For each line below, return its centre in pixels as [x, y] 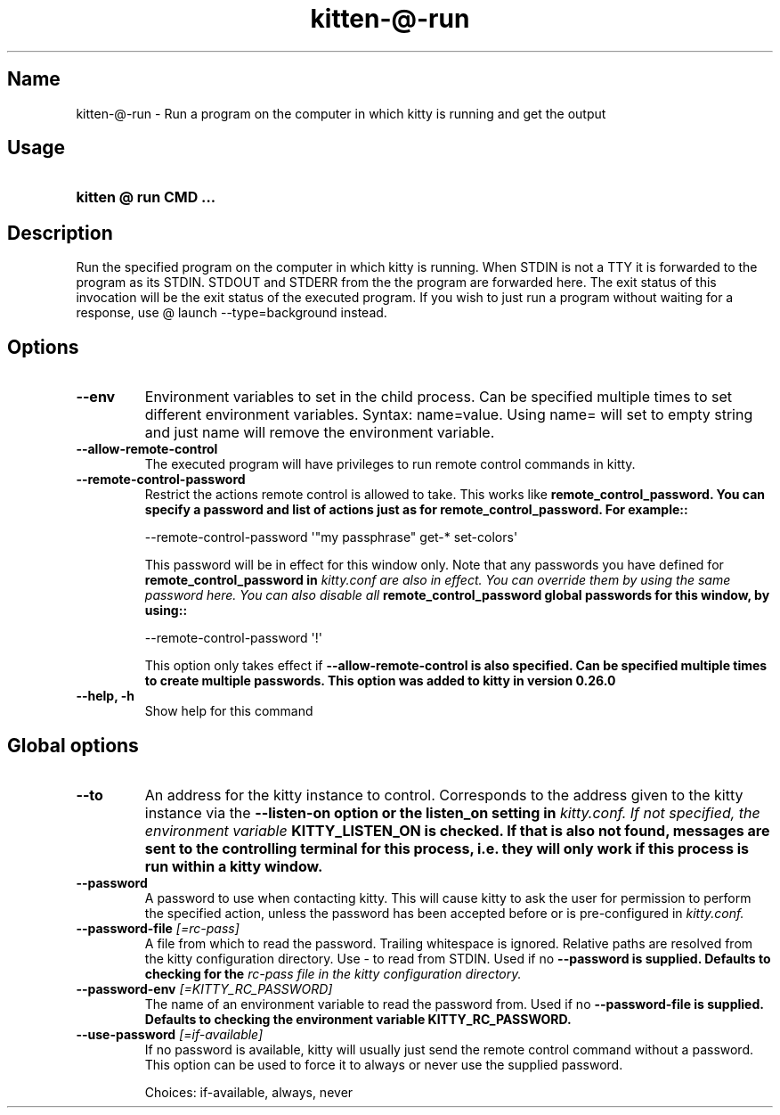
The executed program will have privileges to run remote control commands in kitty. [390, 464]
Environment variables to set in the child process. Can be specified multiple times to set [439, 397]
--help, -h [105, 696]
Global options [73, 745]
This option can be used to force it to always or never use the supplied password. [384, 1064]
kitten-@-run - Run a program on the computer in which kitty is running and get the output [341, 113]
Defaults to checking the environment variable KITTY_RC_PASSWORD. [358, 1019]
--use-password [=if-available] [170, 1034]
